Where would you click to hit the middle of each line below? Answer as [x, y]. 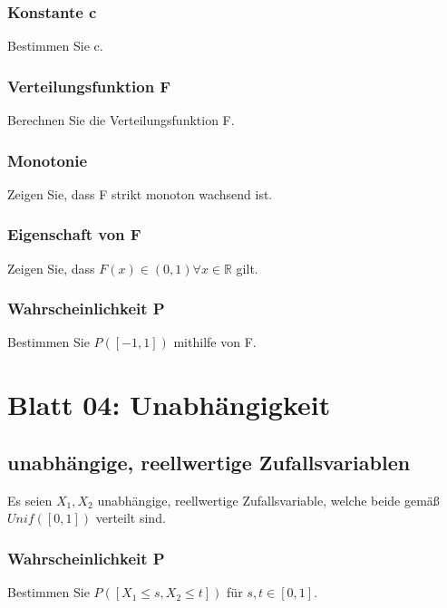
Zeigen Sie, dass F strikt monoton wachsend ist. [140, 193]
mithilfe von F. [215, 342]
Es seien [30, 500]
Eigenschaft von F [74, 234]
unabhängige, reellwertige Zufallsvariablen [209, 462]
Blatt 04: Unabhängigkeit [169, 405]
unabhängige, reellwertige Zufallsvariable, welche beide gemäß [268, 500]
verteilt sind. [131, 518]
